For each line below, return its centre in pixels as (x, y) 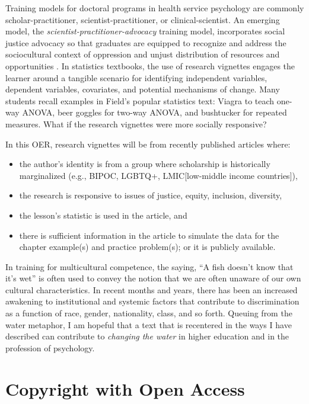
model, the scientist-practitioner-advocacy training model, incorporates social (145, 31)
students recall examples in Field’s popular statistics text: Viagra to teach (140, 100)
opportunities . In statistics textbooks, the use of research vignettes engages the (150, 65)
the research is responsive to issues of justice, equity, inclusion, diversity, (151, 195)
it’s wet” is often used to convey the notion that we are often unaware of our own (153, 278)
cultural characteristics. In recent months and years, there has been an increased (152, 289)
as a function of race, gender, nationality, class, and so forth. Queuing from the (149, 313)
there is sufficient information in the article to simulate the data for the (149, 235)
